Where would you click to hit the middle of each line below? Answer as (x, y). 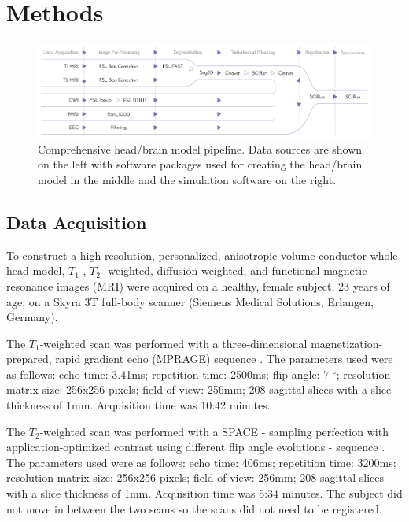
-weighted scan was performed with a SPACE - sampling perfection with (214, 431)
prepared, (29, 359)
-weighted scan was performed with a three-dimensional (173, 343)
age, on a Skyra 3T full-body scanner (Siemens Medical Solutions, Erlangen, (190, 301)
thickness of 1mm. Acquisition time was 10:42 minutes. (138, 405)
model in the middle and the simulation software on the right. (187, 179)
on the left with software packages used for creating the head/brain (200, 164)
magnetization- (347, 343)
